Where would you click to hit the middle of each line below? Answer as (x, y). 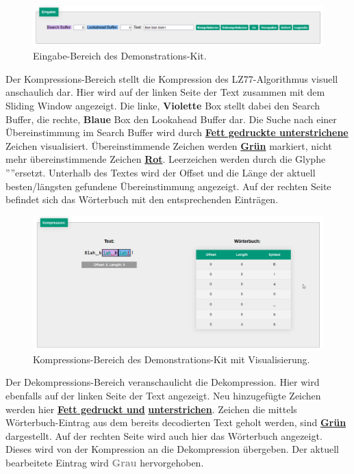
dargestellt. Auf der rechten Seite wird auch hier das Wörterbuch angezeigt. (164, 435)
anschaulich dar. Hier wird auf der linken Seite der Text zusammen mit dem (165, 92)
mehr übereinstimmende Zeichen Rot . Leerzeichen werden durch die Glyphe (166, 159)
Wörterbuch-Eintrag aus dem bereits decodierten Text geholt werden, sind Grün (176, 422)
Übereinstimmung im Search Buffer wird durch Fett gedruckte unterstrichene (177, 132)
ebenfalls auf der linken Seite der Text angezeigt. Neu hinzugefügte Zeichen (163, 395)
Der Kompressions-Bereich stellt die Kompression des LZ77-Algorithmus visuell (172, 78)
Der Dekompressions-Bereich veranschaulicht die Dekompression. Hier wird (163, 382)
